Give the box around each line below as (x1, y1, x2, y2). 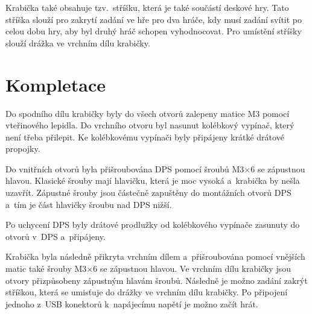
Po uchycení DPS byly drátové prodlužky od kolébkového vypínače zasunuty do (5, 218, 300, 231)
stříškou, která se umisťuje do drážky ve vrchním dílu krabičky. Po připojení (5, 286, 288, 298)
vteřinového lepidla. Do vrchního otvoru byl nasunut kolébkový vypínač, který (5, 119, 294, 131)
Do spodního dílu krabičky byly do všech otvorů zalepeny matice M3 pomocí (5, 107, 290, 119)
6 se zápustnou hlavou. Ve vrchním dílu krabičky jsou (93, 262, 291, 275)
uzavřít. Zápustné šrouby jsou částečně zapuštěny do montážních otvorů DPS (5, 186, 291, 199)
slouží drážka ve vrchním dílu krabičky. (5, 36, 150, 49)
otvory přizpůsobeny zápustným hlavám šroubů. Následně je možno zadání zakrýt (5, 274, 308, 286)
